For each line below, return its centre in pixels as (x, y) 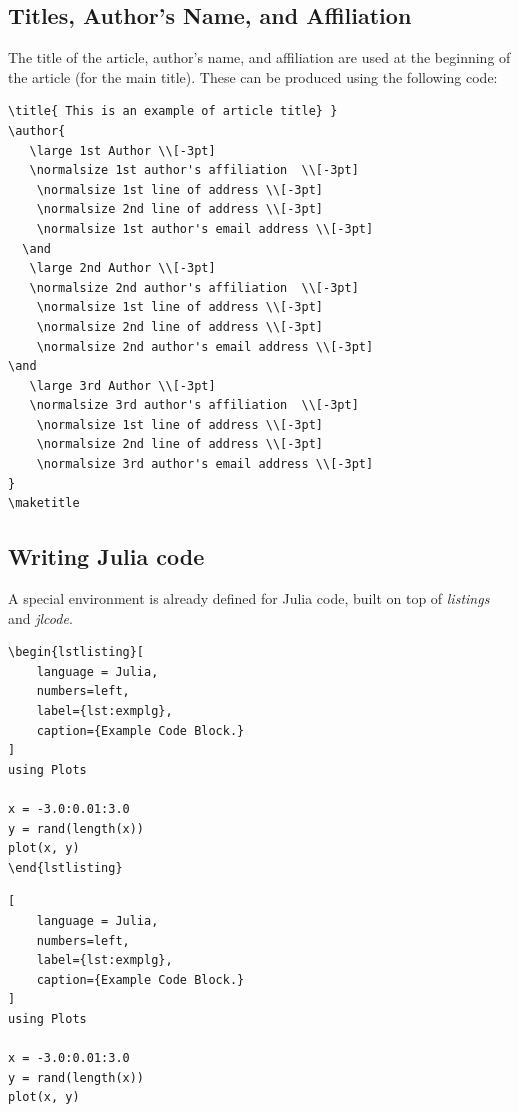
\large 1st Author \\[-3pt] (122, 150)
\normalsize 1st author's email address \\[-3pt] (205, 228)
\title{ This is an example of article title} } (173, 111)
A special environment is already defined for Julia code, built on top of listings (249, 598)
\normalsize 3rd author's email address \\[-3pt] (205, 464)
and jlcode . (40, 617)
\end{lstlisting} (65, 867)
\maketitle (44, 503)
